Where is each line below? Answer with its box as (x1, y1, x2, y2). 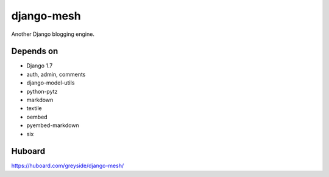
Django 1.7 (26, 62, 53, 69)
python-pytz (26, 88, 58, 95)
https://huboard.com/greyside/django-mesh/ (11, 162, 124, 170)
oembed (26, 113, 48, 120)
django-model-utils (26, 79, 75, 86)
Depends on (11, 46, 58, 57)
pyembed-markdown (26, 122, 79, 129)
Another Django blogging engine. (11, 30, 94, 38)
